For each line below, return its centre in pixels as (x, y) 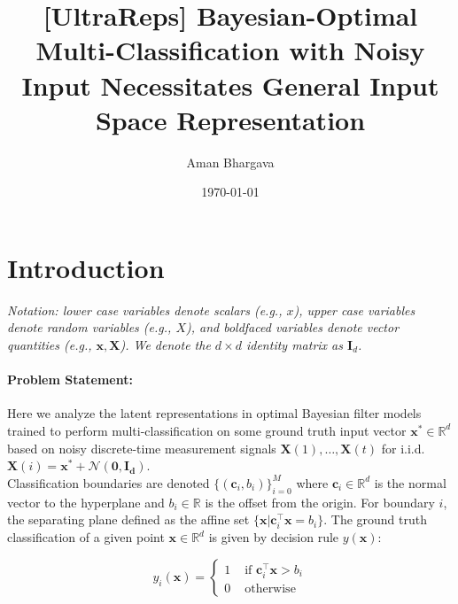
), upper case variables (354, 310)
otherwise (270, 589)
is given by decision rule (274, 537)
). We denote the (165, 345)
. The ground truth (376, 519)
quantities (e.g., (50, 345)
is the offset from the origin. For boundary (320, 502)
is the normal (410, 482)
